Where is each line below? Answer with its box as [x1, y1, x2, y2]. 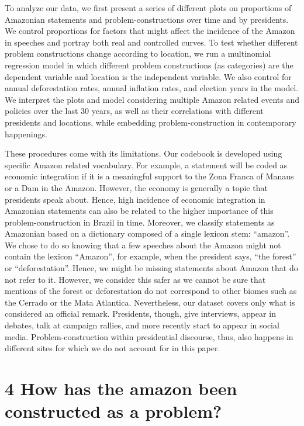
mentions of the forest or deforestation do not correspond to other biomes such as [5, 285, 297, 297]
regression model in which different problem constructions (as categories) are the [5, 58, 293, 71]
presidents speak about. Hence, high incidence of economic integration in [5, 193, 265, 205]
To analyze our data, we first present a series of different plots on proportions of [5, 2, 292, 13]
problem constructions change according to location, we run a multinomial [5, 47, 271, 60]
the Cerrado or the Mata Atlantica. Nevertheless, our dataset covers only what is [5, 296, 295, 308]
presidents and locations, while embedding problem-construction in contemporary [5, 116, 296, 128]
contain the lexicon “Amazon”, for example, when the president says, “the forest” [5, 250, 296, 262]
